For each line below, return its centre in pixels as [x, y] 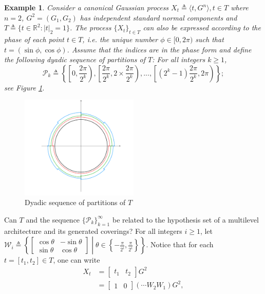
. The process [91, 27]
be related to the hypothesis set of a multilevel [185, 219]
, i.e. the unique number [120, 39]
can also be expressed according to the [202, 27]
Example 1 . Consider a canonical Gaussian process [87, 7]
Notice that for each [182, 244]
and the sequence [53, 219]
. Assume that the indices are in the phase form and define [159, 49]
